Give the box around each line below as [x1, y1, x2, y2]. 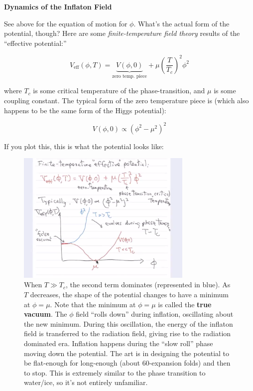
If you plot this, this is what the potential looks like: [4, 141, 164, 151]
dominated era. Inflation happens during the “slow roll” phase [24, 338, 213, 349]
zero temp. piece [112, 73, 147, 79]
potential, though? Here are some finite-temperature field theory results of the [4, 28, 240, 38]
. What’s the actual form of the [133, 18, 230, 28]
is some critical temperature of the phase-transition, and [33, 85, 205, 96]
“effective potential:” [4, 37, 67, 48]
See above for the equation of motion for [4, 18, 127, 28]
